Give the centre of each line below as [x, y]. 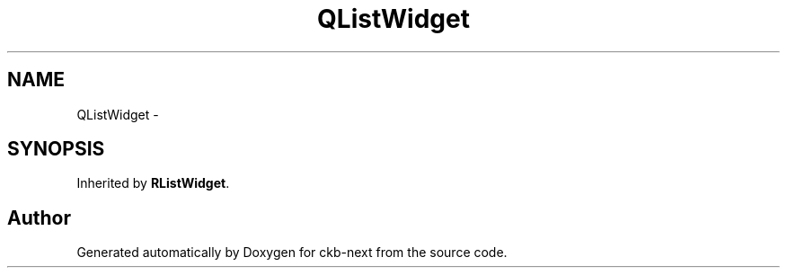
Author [39, 217]
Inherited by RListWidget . [153, 183]
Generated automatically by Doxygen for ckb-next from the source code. [292, 253]
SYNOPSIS [56, 149]
